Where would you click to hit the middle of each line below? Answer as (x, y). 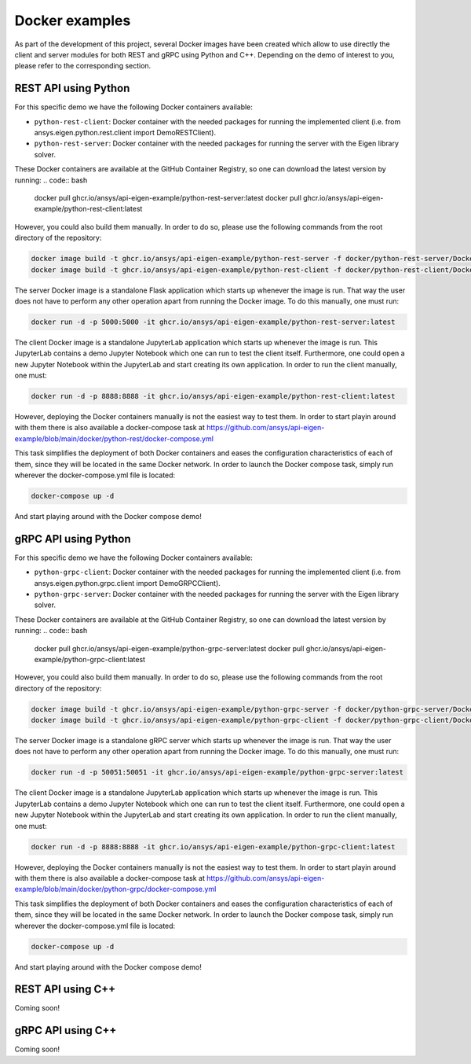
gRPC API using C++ (66, 1031)
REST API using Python (72, 88)
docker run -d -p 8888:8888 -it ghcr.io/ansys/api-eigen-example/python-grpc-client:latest (213, 847)
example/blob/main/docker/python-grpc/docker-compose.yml (115, 889)
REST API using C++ (65, 990)
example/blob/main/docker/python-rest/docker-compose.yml (114, 438)
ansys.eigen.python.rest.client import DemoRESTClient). (125, 133)
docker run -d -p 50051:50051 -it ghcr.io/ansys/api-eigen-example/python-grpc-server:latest (217, 772)
